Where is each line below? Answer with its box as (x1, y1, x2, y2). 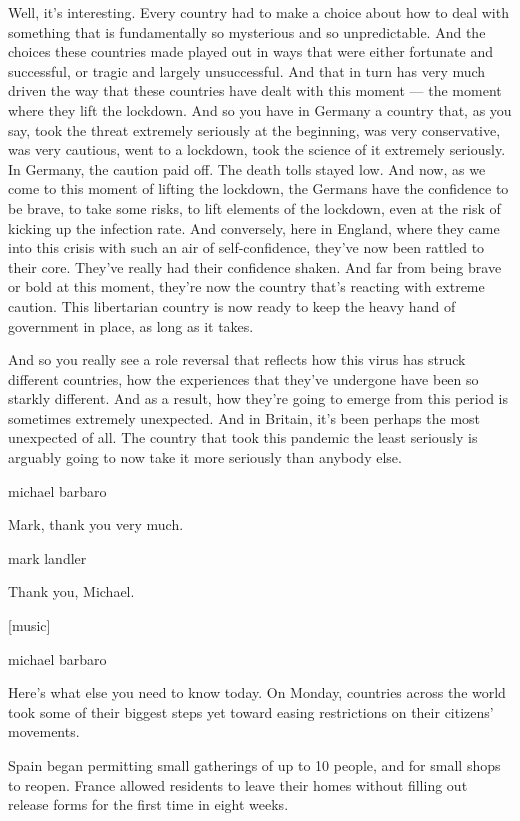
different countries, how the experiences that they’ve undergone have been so (8, 368, 479, 389)
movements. (8, 721, 80, 742)
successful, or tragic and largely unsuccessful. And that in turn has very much (8, 60, 486, 81)
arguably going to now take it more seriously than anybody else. (8, 447, 402, 468)
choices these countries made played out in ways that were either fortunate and (8, 41, 493, 62)
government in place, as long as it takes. (8, 315, 254, 336)
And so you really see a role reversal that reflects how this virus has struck (8, 349, 466, 370)
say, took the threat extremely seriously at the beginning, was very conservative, (8, 119, 501, 140)
